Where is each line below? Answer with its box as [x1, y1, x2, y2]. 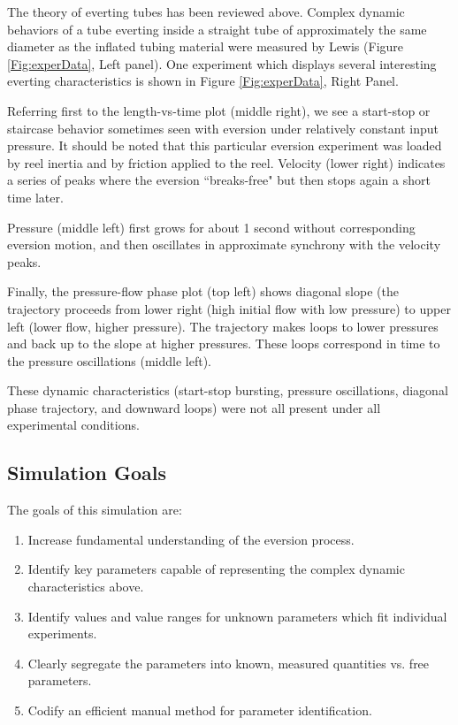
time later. [7, 187, 64, 206]
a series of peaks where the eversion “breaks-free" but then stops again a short [7, 171, 431, 189]
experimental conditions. [7, 416, 140, 434]
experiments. [27, 624, 97, 643]
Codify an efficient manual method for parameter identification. [27, 701, 372, 720]
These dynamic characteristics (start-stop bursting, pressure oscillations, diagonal [7, 381, 448, 400]
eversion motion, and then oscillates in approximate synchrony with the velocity [7, 235, 441, 254]
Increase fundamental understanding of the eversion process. [27, 530, 355, 548]
